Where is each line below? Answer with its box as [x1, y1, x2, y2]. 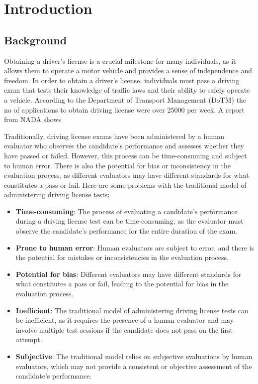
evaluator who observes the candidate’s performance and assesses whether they [4, 140, 244, 151]
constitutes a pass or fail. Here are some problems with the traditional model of [4, 179, 247, 190]
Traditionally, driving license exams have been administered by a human [4, 130, 224, 141]
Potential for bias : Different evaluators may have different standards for [15, 268, 242, 279]
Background [4, 32, 67, 47]
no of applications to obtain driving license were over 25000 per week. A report [4, 104, 245, 115]
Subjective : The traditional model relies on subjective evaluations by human [15, 351, 253, 362]
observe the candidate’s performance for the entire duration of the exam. [15, 226, 238, 236]
